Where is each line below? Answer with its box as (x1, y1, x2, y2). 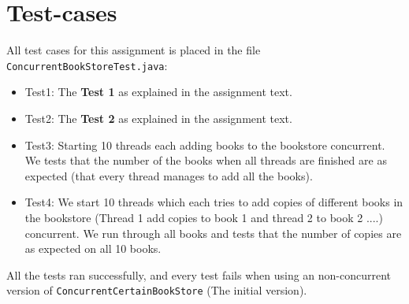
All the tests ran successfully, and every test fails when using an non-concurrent (6, 266, 392, 283)
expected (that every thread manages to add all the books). (24, 167, 313, 184)
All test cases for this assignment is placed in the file (6, 42, 261, 58)
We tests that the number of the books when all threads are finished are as (24, 152, 387, 169)
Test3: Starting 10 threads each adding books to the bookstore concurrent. (24, 136, 385, 153)
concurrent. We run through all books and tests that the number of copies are (24, 224, 402, 241)
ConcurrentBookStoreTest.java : (6, 57, 168, 73)
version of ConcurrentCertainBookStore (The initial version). (6, 282, 307, 298)
